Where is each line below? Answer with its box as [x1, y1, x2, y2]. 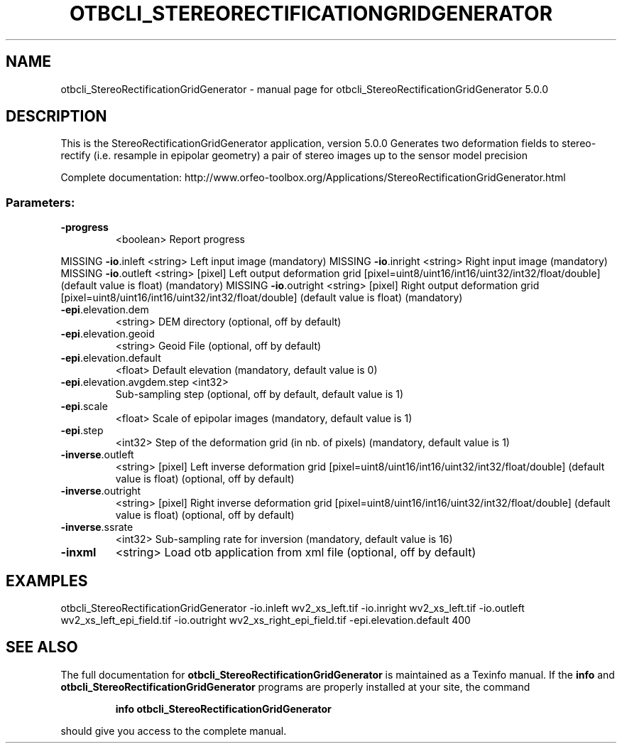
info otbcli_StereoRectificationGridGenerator [115, 702, 332, 715]
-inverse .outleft [60, 448, 134, 461]
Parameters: [6, 195, 75, 210]
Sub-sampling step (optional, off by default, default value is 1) [115, 388, 404, 401]
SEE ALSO [6, 638, 78, 657]
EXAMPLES [6, 571, 88, 590]
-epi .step [60, 424, 104, 437]
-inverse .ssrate [60, 521, 133, 534]
